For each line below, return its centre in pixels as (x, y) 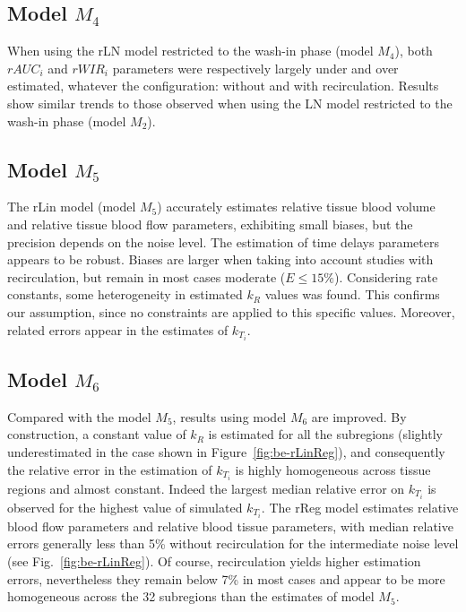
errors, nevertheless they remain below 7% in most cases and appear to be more (226, 578)
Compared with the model (79, 416)
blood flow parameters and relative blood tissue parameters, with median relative (230, 526)
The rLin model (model (72, 207)
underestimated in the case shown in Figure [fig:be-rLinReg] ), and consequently (226, 452)
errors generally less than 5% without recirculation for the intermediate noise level (233, 543)
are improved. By (359, 416)
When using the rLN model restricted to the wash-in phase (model (190, 51)
